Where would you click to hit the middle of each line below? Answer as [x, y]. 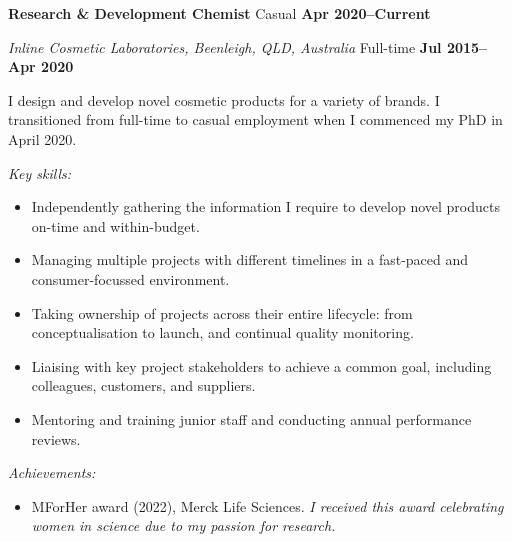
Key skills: [40, 172]
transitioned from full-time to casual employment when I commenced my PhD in [255, 119]
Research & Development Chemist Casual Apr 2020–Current [219, 13]
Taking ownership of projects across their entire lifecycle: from [222, 312]
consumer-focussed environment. [130, 278]
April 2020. [42, 138]
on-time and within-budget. [115, 225]
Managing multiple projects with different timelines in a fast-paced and [250, 259]
